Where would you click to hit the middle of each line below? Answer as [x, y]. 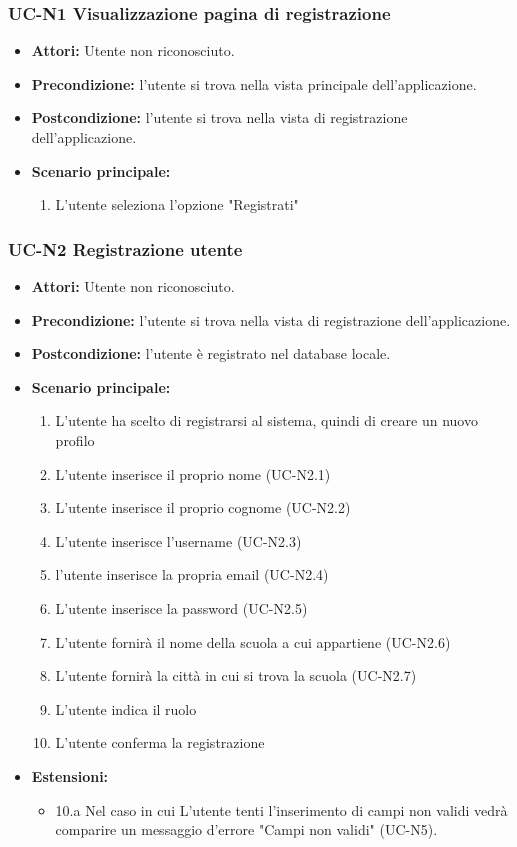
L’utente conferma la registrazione [160, 742]
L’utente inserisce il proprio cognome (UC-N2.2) [203, 507]
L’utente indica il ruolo [126, 708]
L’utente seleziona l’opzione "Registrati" [177, 204]
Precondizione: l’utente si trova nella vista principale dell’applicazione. [254, 83]
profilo [75, 439]
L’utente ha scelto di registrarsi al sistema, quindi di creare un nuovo [266, 420]
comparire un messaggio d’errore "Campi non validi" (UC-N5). [246, 829]
